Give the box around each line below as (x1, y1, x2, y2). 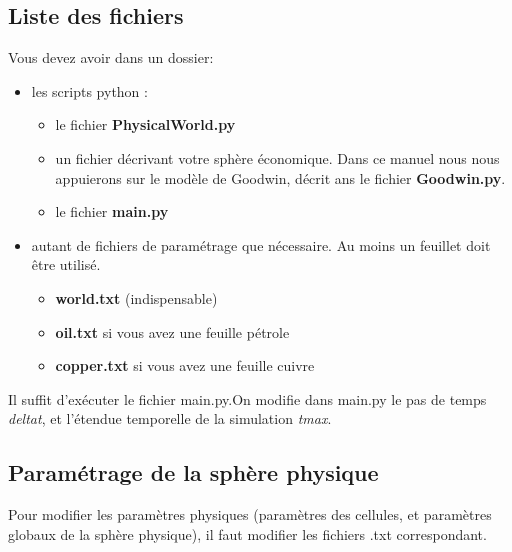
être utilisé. (31, 254, 101, 275)
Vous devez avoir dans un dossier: (8, 47, 214, 68)
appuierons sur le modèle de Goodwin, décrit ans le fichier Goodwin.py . (55, 167, 506, 188)
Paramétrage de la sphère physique (8, 457, 379, 488)
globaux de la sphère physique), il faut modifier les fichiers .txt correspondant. (8, 523, 487, 544)
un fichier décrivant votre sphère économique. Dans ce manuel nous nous (55, 147, 500, 168)
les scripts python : (31, 80, 148, 101)
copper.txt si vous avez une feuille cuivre (55, 355, 315, 376)
